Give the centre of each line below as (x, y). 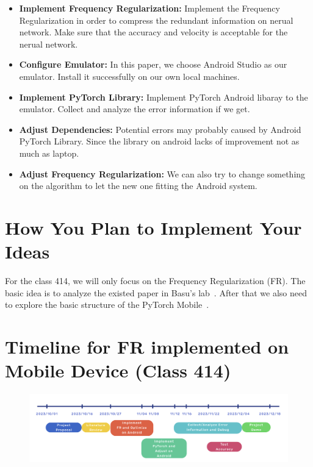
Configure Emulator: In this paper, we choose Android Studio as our (153, 64)
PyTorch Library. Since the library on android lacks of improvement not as (159, 141)
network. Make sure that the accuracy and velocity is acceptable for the (153, 32)
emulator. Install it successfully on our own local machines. (129, 76)
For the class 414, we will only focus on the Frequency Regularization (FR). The (155, 281)
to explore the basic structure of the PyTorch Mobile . (107, 305)
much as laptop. (49, 153)
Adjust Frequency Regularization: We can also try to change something (162, 173)
